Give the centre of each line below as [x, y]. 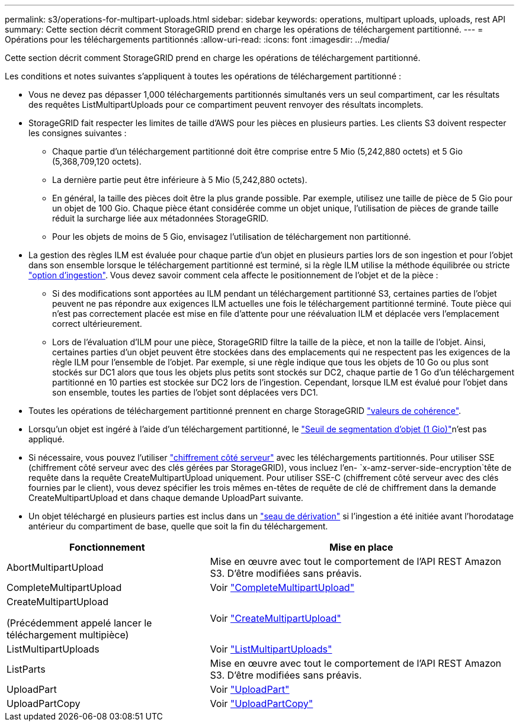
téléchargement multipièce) [68, 635]
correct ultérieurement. [97, 324]
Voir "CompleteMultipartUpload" [282, 587]
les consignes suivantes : [78, 133]
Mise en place [361, 547]
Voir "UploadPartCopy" [262, 703]
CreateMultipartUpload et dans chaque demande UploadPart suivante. [166, 498]
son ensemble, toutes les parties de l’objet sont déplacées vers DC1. [185, 392]
